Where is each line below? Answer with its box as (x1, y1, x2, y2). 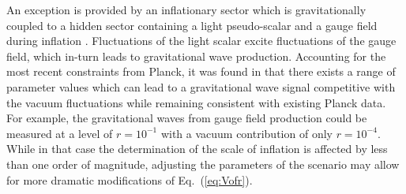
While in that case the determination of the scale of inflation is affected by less (6, 140, 388, 157)
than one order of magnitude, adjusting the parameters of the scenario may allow (6, 155, 400, 172)
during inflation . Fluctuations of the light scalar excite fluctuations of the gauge (6, 32, 397, 49)
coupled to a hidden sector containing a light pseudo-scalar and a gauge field (6, 17, 378, 33)
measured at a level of (6, 125, 113, 141)
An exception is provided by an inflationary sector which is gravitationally (6, 2, 367, 17)
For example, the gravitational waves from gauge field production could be (6, 110, 367, 126)
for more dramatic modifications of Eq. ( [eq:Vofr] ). (6, 171, 253, 188)
